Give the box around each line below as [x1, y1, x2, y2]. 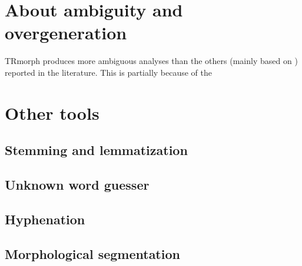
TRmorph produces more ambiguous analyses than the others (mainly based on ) [5, 55, 298, 67]
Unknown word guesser [5, 176, 150, 194]
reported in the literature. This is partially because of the [5, 66, 213, 78]
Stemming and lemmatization [5, 141, 188, 159]
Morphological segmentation [5, 244, 180, 262]
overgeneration [5, 21, 127, 45]
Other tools [5, 100, 99, 124]
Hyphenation [5, 210, 85, 228]
